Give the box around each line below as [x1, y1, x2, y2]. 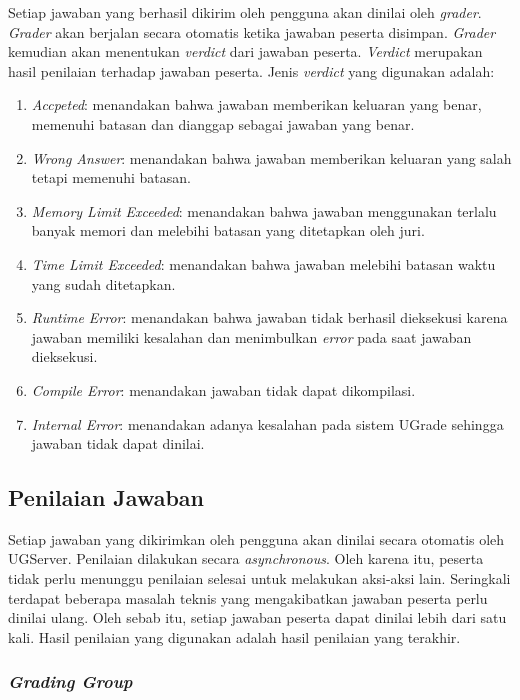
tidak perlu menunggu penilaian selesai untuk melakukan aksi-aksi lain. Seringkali [8, 568, 511, 589]
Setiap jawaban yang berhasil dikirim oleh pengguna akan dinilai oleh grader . [8, 2, 482, 22]
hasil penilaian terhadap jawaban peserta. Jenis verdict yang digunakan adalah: [8, 60, 495, 81]
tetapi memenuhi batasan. [31, 167, 191, 188]
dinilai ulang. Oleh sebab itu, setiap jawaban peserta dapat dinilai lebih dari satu [8, 607, 507, 628]
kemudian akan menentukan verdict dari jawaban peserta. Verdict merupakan [8, 41, 483, 62]
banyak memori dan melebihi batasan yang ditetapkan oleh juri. [31, 220, 425, 241]
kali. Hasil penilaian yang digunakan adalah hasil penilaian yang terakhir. [8, 626, 461, 647]
